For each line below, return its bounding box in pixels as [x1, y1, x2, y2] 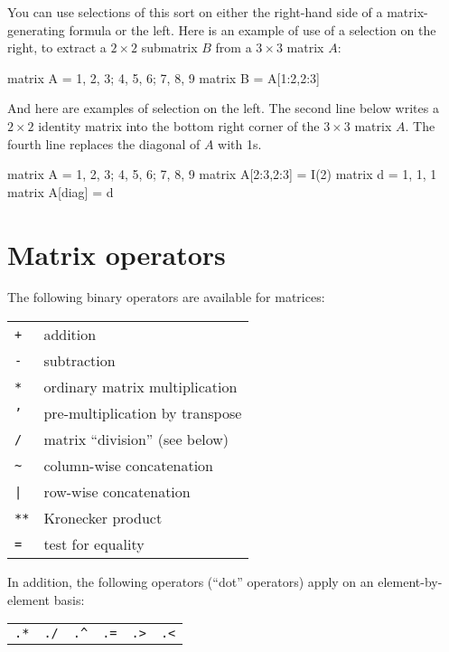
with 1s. [218, 134, 262, 153]
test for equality [43, 534, 145, 555]
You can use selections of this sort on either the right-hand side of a [7, 3, 383, 21]
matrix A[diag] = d [7, 182, 114, 201]
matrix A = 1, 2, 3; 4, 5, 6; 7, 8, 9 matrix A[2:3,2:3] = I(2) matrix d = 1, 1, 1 [7, 165, 437, 184]
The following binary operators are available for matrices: [7, 288, 325, 307]
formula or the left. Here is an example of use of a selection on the [69, 20, 436, 39]
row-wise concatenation [43, 481, 191, 503]
